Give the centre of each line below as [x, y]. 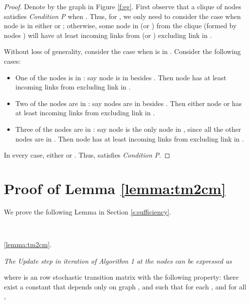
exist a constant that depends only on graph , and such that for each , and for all [125, 286]
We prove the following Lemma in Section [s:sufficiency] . [88, 211]
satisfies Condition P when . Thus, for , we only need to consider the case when [122, 16]
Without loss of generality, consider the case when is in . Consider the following [123, 51]
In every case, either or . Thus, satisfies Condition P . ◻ [87, 155]
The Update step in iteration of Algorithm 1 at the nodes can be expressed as [118, 260]
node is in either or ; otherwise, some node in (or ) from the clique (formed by [120, 26]
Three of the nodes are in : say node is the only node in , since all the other [128, 129]
